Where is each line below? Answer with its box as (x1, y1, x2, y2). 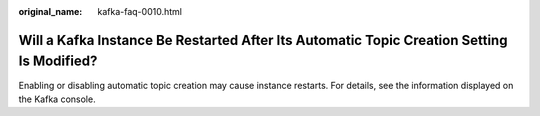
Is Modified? (18, 53, 98, 70)
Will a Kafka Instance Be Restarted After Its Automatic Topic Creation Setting (18, 31, 508, 49)
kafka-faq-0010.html (97, 6, 182, 17)
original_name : (18, 6, 83, 17)
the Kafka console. (18, 93, 96, 105)
